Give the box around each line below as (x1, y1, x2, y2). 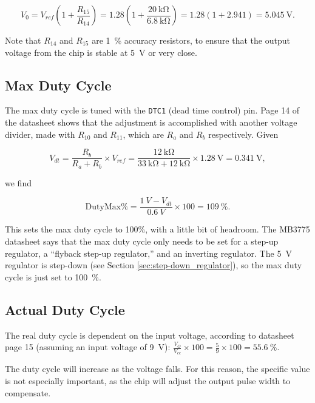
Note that (5, 34, 41, 46)
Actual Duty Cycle (5, 300, 125, 319)
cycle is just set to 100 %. (5, 270, 101, 283)
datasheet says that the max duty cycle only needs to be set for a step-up (5, 235, 279, 247)
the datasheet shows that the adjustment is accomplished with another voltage (5, 116, 297, 129)
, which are (123, 127, 164, 140)
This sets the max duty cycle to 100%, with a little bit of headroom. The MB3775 (5, 223, 310, 235)
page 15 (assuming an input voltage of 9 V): (5, 340, 171, 353)
